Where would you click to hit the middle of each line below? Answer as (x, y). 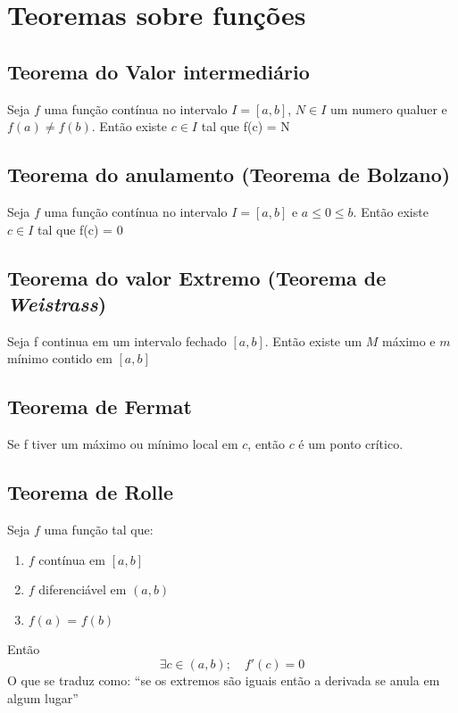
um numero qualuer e (389, 108)
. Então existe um (313, 340)
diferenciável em (83, 589)
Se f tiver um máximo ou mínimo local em (123, 444)
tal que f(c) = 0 (80, 229)
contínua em (72, 559)
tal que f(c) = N (246, 126)
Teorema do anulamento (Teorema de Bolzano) (229, 174)
